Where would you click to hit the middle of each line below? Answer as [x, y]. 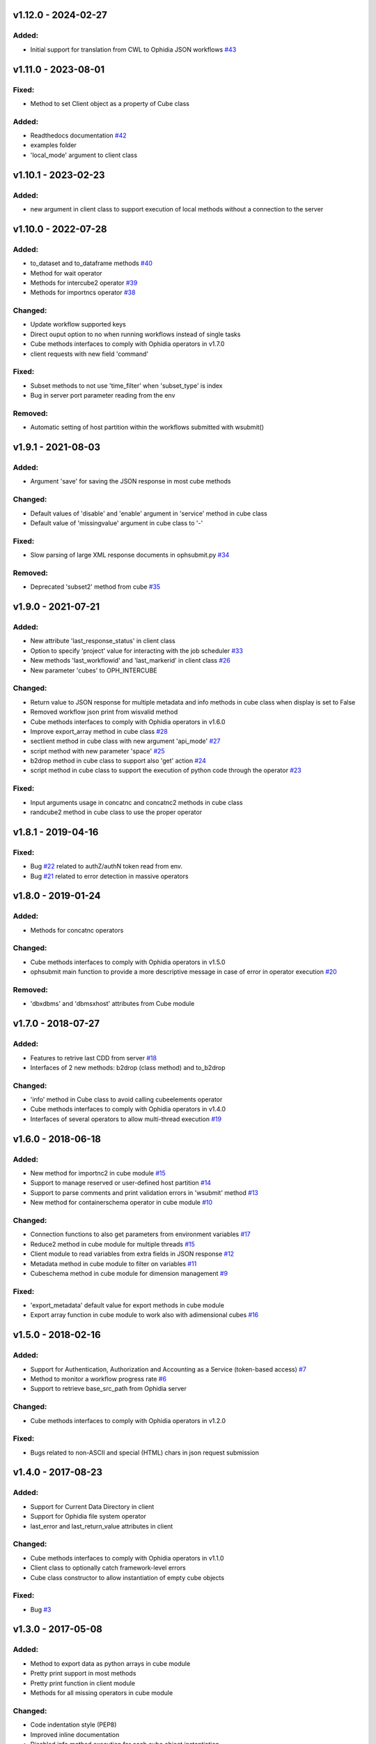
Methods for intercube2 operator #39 [84, 283]
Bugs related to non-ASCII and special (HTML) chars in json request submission [144, 1452]
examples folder [53, 145]
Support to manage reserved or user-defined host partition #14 [121, 1183]
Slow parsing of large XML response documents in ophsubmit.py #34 [130, 555]
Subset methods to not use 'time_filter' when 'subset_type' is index [126, 385]
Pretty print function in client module [83, 1683]
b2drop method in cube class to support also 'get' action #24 [118, 761]
